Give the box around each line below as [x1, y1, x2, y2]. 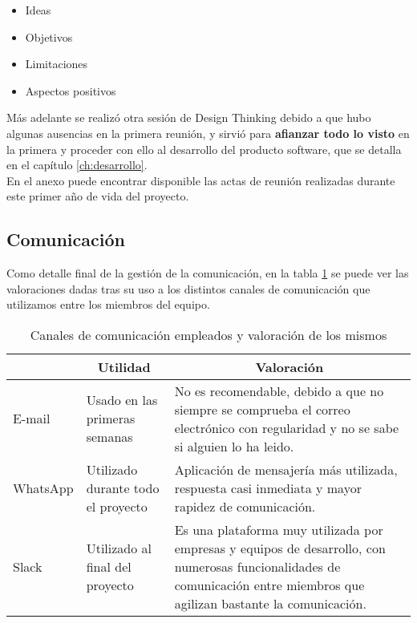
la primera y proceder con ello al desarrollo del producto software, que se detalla [6, 140, 402, 157]
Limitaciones [25, 55, 88, 72]
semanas [86, 427, 133, 447]
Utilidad [97, 357, 151, 376]
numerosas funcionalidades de [174, 556, 341, 576]
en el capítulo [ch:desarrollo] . [6, 156, 148, 173]
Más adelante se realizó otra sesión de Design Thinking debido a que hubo [6, 109, 371, 126]
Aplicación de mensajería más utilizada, [174, 459, 398, 479]
